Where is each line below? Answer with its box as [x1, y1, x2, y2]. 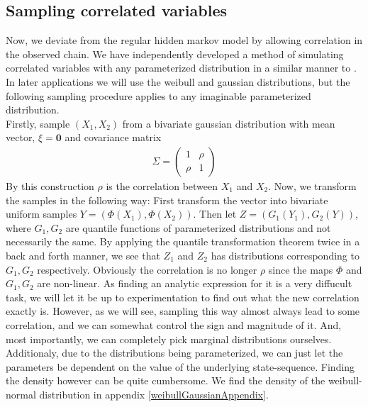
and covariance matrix [65, 130, 162, 145]
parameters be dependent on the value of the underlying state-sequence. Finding [6, 359, 355, 374]
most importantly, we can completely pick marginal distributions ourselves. [6, 331, 332, 346]
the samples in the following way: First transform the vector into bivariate [6, 192, 328, 207]
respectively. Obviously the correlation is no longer [37, 262, 257, 277]
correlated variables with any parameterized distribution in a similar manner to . [6, 60, 357, 75]
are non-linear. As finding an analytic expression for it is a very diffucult [37, 276, 352, 291]
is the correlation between [106, 178, 218, 193]
